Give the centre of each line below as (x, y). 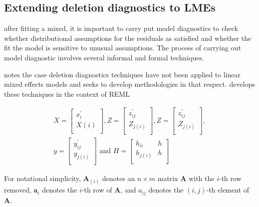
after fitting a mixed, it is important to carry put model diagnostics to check (121, 28)
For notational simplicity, (42, 178)
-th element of (228, 190)
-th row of (97, 190)
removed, (18, 190)
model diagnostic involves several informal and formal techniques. (104, 57)
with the (202, 178)
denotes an (119, 178)
